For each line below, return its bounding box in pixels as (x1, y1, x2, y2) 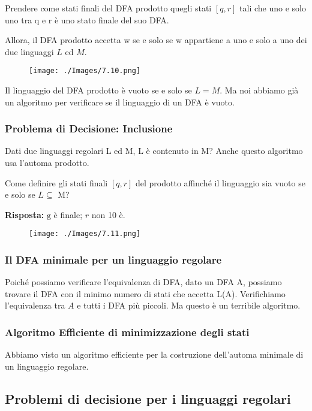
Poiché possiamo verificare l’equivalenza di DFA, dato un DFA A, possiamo (5, 276, 282, 288)
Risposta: (5, 208, 44, 220)
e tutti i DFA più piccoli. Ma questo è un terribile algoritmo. (77, 299, 301, 312)
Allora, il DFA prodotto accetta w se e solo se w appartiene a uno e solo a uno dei (5, 34, 307, 46)
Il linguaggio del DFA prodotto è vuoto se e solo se (5, 84, 192, 96)
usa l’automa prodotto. (5, 156, 89, 169)
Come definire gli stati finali (5, 176, 108, 189)
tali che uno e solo (239, 2, 306, 14)
